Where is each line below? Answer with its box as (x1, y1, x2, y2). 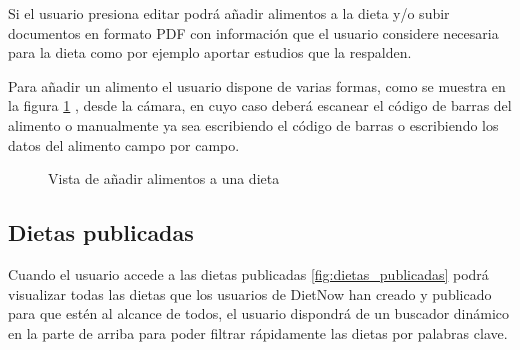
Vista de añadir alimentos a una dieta (48, 168, 280, 189)
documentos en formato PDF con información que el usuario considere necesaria (8, 22, 499, 43)
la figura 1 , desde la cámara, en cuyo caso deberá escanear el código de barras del (8, 95, 512, 116)
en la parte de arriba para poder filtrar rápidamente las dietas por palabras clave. (8, 322, 508, 343)
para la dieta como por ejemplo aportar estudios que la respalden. (8, 42, 412, 63)
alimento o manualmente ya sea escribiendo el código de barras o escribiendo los (8, 114, 499, 135)
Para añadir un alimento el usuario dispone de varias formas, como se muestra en (8, 75, 506, 96)
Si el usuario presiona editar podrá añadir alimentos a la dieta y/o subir (8, 3, 450, 23)
